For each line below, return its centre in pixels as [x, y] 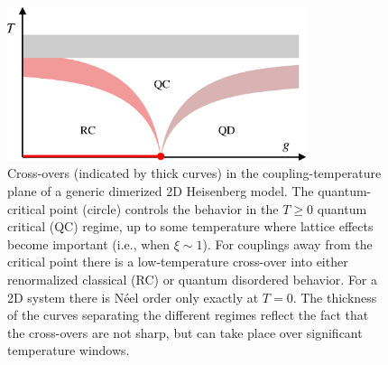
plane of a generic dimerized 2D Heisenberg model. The [161, 191]
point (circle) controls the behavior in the [164, 208]
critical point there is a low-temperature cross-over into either [178, 262]
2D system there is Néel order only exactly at [133, 297]
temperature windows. [69, 350]
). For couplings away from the [287, 243]
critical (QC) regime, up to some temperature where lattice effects [190, 226]
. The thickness [335, 297]
